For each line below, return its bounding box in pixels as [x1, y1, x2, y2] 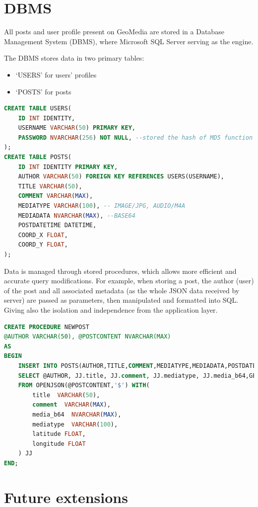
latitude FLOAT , [32, 430, 86, 438]
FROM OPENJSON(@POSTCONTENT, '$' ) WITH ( [18, 382, 150, 389]
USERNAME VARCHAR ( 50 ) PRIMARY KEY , [18, 124, 135, 132]
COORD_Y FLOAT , [18, 241, 68, 249]
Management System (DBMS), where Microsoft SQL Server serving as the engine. [4, 36, 254, 46]
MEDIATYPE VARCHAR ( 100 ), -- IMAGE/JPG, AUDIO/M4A [18, 202, 186, 210]
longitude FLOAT [32, 440, 86, 447]
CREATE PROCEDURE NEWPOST [4, 323, 89, 331]
